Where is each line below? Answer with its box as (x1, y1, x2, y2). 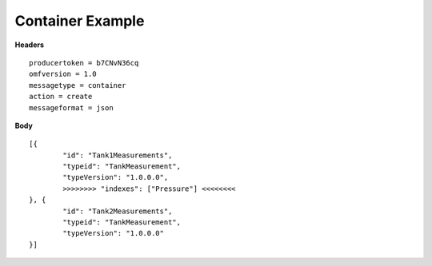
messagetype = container (29, 81, 126, 89)
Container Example (14, 12, 145, 30)
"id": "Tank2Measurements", (62, 206, 173, 216)
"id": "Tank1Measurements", (62, 150, 173, 160)
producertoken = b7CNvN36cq (29, 58, 139, 67)
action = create (29, 92, 93, 101)
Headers (14, 40, 44, 50)
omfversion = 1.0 (29, 69, 97, 79)
